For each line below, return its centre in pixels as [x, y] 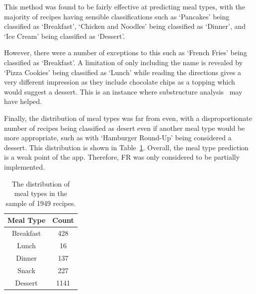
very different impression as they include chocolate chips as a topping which [120, 82]
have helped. [23, 101]
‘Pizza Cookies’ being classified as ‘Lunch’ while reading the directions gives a [123, 72]
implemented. [25, 166]
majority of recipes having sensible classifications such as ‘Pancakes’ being [117, 16]
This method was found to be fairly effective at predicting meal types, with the [125, 6]
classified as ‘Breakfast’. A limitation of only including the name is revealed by [124, 62]
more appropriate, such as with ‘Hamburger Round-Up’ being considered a [118, 138]
